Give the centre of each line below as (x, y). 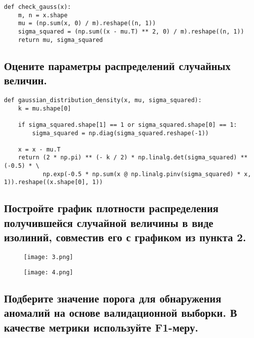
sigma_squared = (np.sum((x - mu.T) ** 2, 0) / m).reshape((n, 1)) (131, 31)
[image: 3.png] (49, 257)
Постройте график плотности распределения (111, 208)
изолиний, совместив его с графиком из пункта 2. (125, 237)
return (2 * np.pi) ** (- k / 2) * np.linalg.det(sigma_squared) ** (133, 158)
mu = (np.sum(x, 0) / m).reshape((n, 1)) (87, 23)
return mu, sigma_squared (60, 40)
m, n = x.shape (43, 15)
